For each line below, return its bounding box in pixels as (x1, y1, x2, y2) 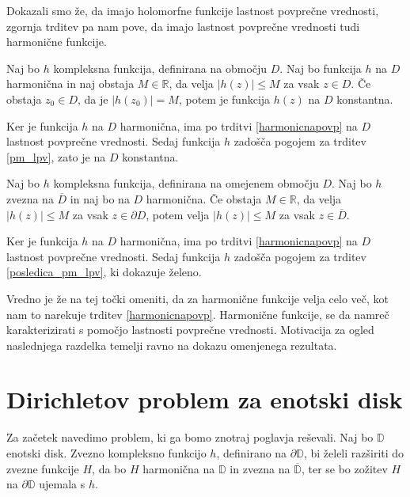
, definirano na (216, 445, 287, 461)
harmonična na (142, 460, 215, 476)
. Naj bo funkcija (279, 59, 362, 76)
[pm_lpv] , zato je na (6, 148, 106, 165)
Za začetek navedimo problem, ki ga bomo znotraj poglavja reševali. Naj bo (6, 429, 374, 446)
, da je (77, 90, 108, 107)
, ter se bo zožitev (301, 460, 388, 476)
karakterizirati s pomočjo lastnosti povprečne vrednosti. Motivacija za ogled (6, 321, 374, 338)
